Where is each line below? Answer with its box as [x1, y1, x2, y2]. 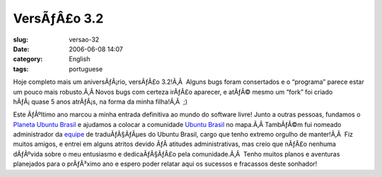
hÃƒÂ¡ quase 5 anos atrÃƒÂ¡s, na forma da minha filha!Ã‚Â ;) [13, 97, 187, 106]
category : [13, 55, 43, 63]
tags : [13, 64, 29, 73]
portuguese [69, 64, 103, 73]
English [69, 55, 91, 63]
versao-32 [69, 35, 100, 44]
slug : [13, 35, 28, 44]
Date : [13, 44, 30, 53]
